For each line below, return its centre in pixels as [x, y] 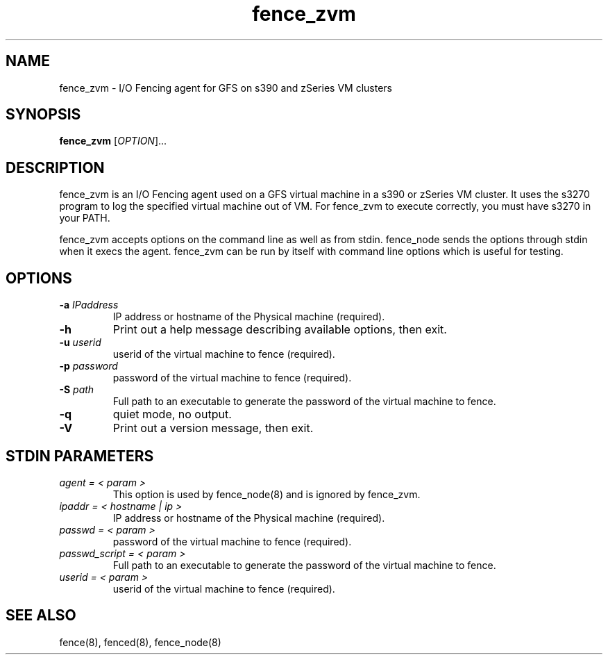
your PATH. [85, 218]
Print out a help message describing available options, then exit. [280, 330]
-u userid [80, 343]
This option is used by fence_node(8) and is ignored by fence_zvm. [267, 494]
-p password [88, 366]
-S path [77, 390]
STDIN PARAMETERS [80, 456]
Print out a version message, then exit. [213, 428]
